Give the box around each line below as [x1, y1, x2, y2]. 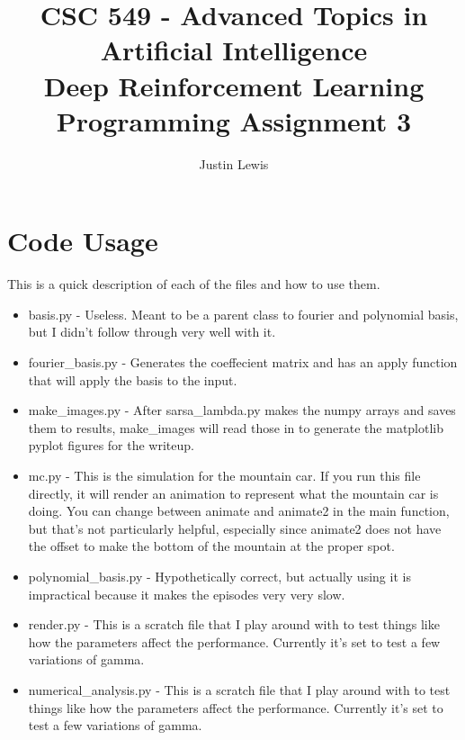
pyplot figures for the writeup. [28, 436, 194, 455]
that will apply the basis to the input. [28, 370, 237, 389]
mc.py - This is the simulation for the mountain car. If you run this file [28, 465, 421, 484]
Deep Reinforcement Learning [43, 67, 425, 104]
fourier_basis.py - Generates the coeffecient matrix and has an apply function [28, 353, 458, 371]
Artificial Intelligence [100, 32, 368, 68]
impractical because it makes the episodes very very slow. [28, 584, 345, 603]
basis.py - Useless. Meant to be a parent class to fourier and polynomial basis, [28, 304, 459, 323]
